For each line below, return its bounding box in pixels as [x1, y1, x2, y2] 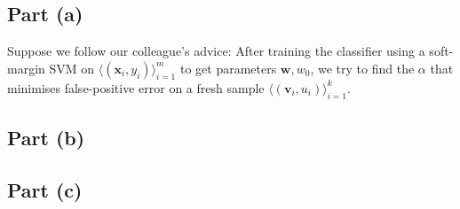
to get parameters [179, 58, 277, 77]
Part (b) [7, 123, 85, 151]
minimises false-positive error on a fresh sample [7, 78, 265, 97]
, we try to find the [310, 58, 415, 77]
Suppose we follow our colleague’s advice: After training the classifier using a [7, 42, 425, 60]
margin [7, 58, 45, 77]
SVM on [49, 58, 95, 77]
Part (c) [7, 175, 83, 203]
